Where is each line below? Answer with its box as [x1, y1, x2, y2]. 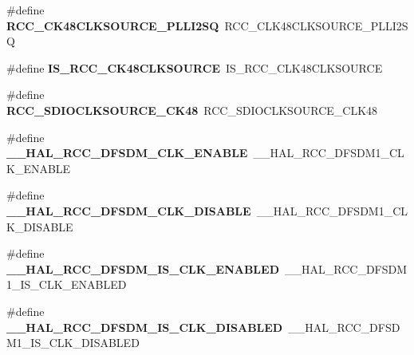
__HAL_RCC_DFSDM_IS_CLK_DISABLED [6, 318, 283, 335]
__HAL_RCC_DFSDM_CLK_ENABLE [6, 144, 248, 161]
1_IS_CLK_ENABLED [6, 276, 127, 293]
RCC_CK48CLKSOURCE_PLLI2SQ [6, 17, 219, 34]
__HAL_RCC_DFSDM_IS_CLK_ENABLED [6, 260, 279, 277]
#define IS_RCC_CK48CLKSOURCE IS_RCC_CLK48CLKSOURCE [6, 59, 383, 76]
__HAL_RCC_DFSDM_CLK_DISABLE [6, 202, 251, 219]
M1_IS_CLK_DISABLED [6, 334, 140, 351]
